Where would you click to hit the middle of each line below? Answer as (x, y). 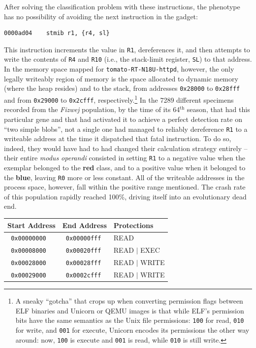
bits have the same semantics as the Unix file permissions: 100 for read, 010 (130, 320)
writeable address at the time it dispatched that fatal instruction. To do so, (118, 138)
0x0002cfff (83, 276)
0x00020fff (83, 251)
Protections (133, 225)
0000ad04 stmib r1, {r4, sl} (57, 33)
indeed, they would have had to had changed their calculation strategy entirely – (126, 148)
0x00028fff (83, 263)
